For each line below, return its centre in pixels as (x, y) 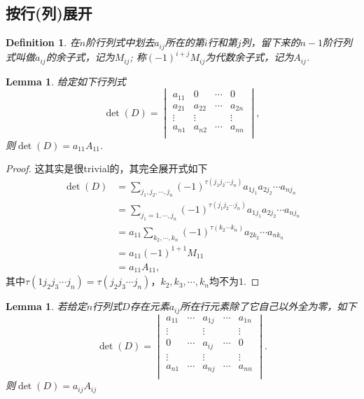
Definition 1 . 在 (43, 42)
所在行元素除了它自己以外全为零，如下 (268, 306)
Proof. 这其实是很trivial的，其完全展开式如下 (107, 168)
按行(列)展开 (49, 13)
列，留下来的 (271, 42)
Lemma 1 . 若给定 (46, 306)
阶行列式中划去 (120, 42)
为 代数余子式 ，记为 (250, 57)
